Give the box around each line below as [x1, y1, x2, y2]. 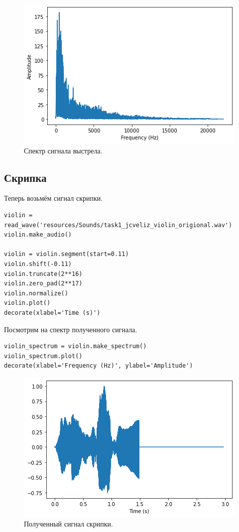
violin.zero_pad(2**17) [4, 280, 83, 287]
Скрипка [4, 169, 47, 185]
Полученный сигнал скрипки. [24, 519, 113, 529]
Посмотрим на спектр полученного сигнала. [4, 324, 137, 334]
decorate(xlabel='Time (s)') [4, 309, 101, 316]
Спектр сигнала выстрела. [24, 145, 103, 155]
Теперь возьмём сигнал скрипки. [4, 193, 103, 203]
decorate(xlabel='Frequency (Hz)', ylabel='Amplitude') [4, 362, 193, 370]
